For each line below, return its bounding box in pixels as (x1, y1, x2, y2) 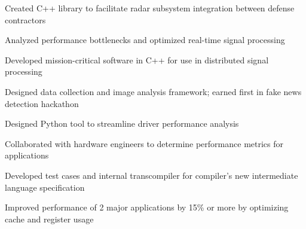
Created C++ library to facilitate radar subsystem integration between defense (5, 2, 295, 14)
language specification (5, 181, 85, 193)
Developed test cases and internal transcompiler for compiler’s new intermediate (5, 169, 298, 181)
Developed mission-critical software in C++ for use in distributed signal (5, 53, 269, 66)
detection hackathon (5, 97, 79, 109)
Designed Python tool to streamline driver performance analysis (5, 117, 239, 130)
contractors (5, 13, 46, 26)
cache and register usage (5, 212, 94, 225)
